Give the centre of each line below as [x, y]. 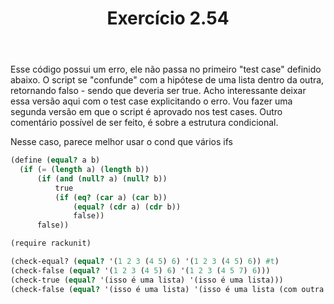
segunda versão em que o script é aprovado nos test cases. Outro [146, 112]
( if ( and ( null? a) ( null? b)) [102, 178]
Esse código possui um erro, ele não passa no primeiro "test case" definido [166, 69]
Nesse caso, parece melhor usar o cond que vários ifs [121, 142]
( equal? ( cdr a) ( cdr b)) [127, 207]
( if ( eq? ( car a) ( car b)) [111, 197]
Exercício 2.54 [168, 18]
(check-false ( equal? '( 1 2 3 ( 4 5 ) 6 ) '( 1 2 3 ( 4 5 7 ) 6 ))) [140, 270]
